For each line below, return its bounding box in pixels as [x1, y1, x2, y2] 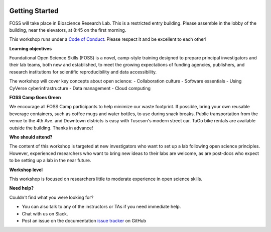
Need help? [9, 185, 34, 191]
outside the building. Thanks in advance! [9, 125, 93, 131]
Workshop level [9, 167, 43, 173]
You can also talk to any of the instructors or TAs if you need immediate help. [22, 204, 181, 210]
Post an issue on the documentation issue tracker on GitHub [22, 217, 147, 223]
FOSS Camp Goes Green [9, 95, 61, 101]
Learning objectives [9, 45, 52, 51]
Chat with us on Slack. [22, 210, 68, 216]
